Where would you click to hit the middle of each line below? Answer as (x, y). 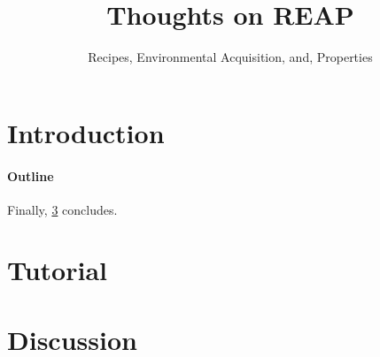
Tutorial (58, 270)
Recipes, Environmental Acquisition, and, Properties (230, 57)
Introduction (86, 132)
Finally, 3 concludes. (62, 209)
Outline (31, 175)
